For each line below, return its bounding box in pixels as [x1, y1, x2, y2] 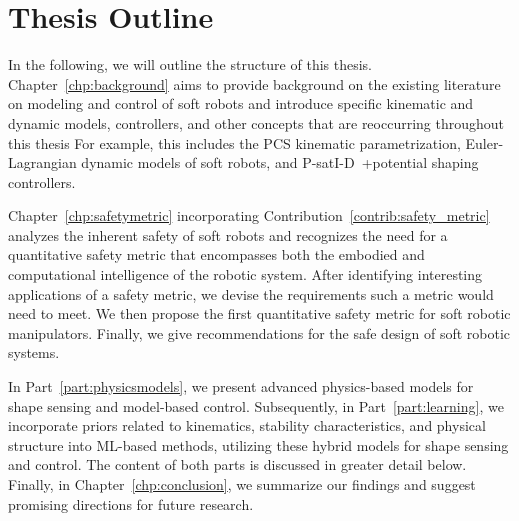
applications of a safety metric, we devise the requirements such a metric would [8, 283, 494, 304]
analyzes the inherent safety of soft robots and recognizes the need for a [8, 224, 448, 245]
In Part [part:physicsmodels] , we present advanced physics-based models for [8, 376, 474, 397]
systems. [8, 342, 60, 363]
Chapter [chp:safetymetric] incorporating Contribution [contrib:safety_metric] [8, 205, 490, 226]
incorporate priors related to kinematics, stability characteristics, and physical [8, 415, 486, 436]
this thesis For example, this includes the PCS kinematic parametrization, [8, 132, 461, 153]
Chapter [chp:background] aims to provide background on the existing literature [8, 73, 501, 94]
